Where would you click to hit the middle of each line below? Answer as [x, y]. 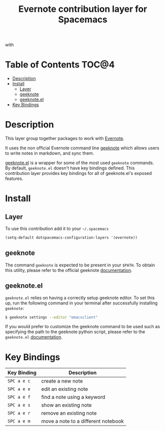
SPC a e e [19, 389]
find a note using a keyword [73, 397]
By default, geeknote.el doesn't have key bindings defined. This [70, 168]
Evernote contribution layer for [83, 9]
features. [14, 178]
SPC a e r [19, 413]
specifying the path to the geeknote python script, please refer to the [75, 332]
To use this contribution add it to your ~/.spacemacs [57, 229]
